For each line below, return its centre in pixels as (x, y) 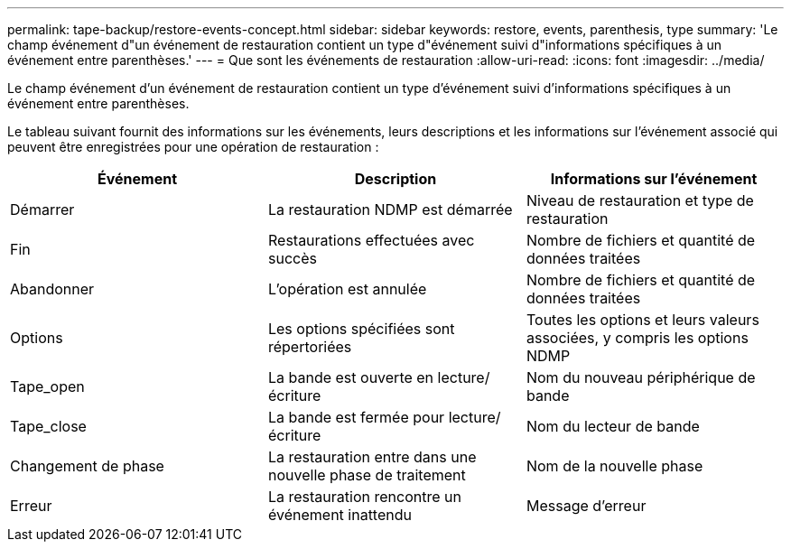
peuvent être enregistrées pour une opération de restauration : (193, 147)
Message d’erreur (586, 506)
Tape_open (47, 386)
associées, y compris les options (637, 338)
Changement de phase (87, 466)
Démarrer (42, 209)
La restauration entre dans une (372, 457)
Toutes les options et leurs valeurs (642, 320)
